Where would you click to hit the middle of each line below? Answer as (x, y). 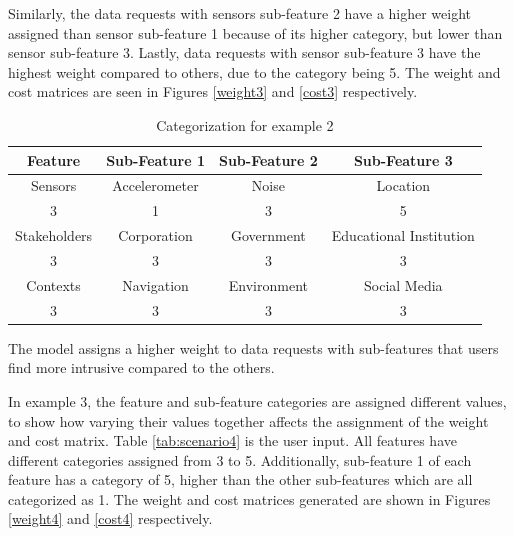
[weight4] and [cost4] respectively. (110, 518)
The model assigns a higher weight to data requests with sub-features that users (253, 347)
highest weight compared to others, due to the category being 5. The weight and (254, 71)
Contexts (53, 284)
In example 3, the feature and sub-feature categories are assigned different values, (257, 400)
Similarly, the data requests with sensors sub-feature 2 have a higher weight (240, 13)
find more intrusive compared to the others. (141, 367)
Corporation (155, 235)
